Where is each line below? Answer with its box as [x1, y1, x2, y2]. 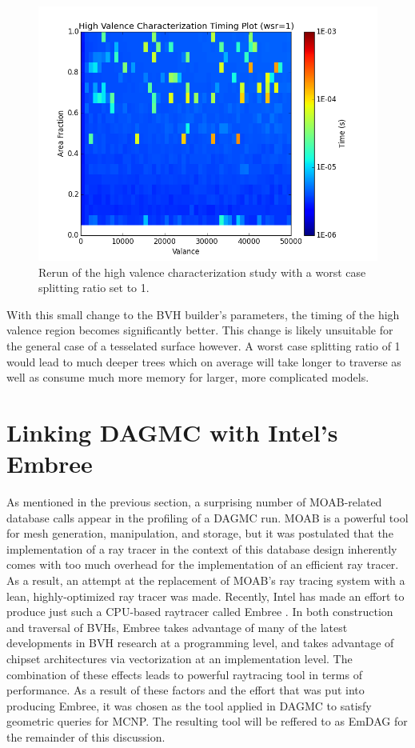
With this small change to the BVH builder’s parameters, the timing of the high [6, 306, 400, 322]
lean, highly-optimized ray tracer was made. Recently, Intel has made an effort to [6, 587, 405, 604]
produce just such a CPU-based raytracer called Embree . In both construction [6, 603, 393, 620]
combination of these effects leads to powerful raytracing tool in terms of [6, 666, 362, 682]
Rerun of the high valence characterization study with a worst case [38, 263, 366, 280]
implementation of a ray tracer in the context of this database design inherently [6, 540, 397, 557]
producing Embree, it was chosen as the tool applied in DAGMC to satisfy [6, 697, 372, 714]
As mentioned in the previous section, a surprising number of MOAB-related [6, 494, 382, 510]
